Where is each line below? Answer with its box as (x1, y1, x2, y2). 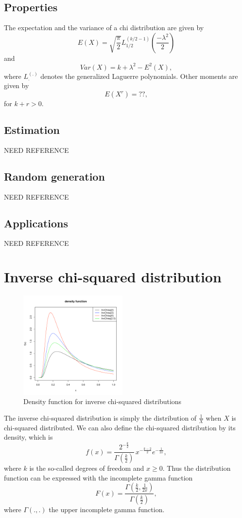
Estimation (4, 122, 60, 137)
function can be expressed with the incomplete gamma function (4, 472, 193, 482)
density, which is (4, 432, 53, 442)
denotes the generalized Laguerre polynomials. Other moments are (40, 71, 238, 81)
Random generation (4, 168, 105, 184)
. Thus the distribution (162, 463, 231, 473)
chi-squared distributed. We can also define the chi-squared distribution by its (4, 422, 236, 432)
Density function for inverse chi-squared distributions (23, 396, 182, 407)
